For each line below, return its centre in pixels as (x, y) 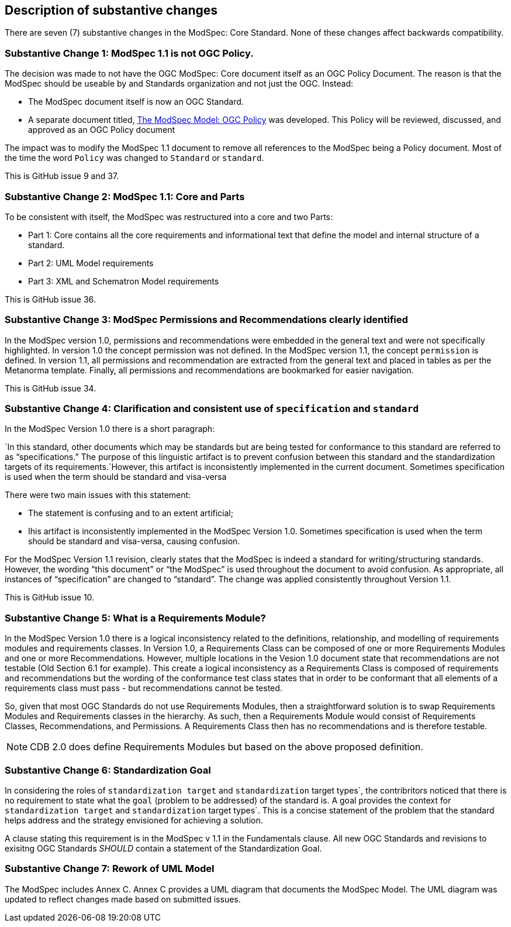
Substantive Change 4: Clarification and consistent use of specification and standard (212, 409)
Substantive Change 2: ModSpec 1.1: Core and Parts (125, 196)
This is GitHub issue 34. (51, 388)
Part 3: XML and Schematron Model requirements (124, 281)
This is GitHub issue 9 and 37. (62, 176)
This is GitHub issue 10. (50, 598)
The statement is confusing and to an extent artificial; (131, 513)
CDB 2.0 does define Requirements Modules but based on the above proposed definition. (227, 747)
